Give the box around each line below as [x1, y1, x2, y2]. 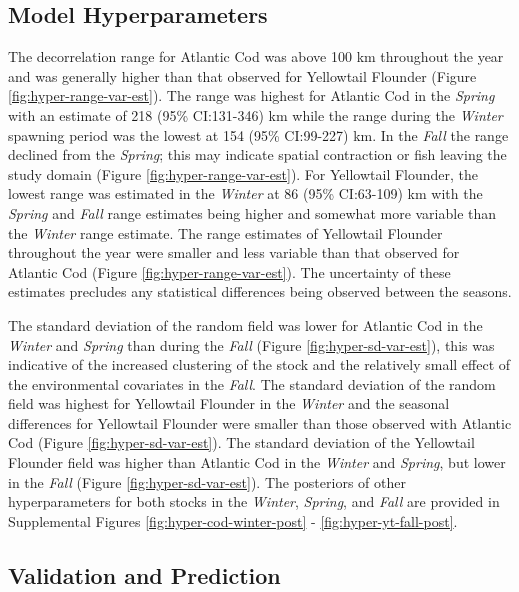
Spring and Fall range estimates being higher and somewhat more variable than [8, 202, 497, 223]
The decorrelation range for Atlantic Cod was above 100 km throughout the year [8, 46, 504, 67]
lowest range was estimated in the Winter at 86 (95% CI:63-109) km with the [8, 183, 483, 204]
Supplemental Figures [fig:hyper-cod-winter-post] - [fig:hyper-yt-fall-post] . [8, 510, 458, 531]
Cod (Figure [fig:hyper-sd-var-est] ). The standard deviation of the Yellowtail [8, 432, 475, 453]
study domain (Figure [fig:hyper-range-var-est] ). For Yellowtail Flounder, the [8, 163, 479, 184]
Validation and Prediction [8, 559, 281, 590]
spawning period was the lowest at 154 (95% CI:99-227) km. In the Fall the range [8, 124, 509, 145]
